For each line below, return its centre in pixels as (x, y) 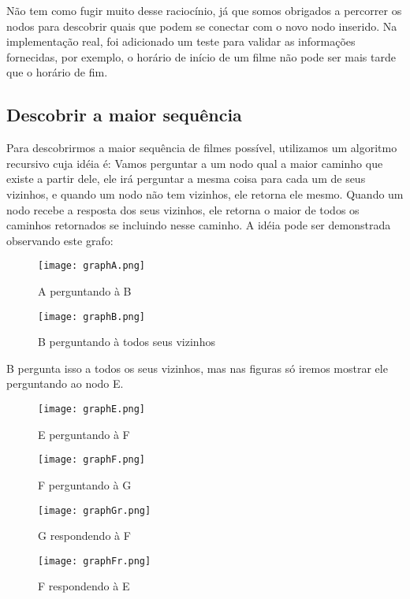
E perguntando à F (84, 434)
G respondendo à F (84, 536)
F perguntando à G (85, 484)
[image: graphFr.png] (95, 561)
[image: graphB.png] (92, 316)
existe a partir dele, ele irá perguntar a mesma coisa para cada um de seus (186, 179)
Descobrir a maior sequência (124, 115)
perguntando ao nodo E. (65, 383)
